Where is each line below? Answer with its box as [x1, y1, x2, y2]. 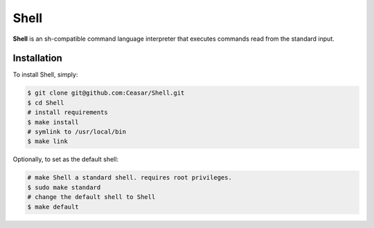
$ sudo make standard [27, 183, 101, 191]
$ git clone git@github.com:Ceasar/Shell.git [27, 89, 185, 97]
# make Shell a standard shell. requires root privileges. [27, 173, 232, 182]
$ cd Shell [27, 99, 64, 106]
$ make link [27, 137, 69, 145]
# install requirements [27, 108, 109, 117]
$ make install [27, 118, 79, 126]
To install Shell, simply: [12, 70, 78, 79]
